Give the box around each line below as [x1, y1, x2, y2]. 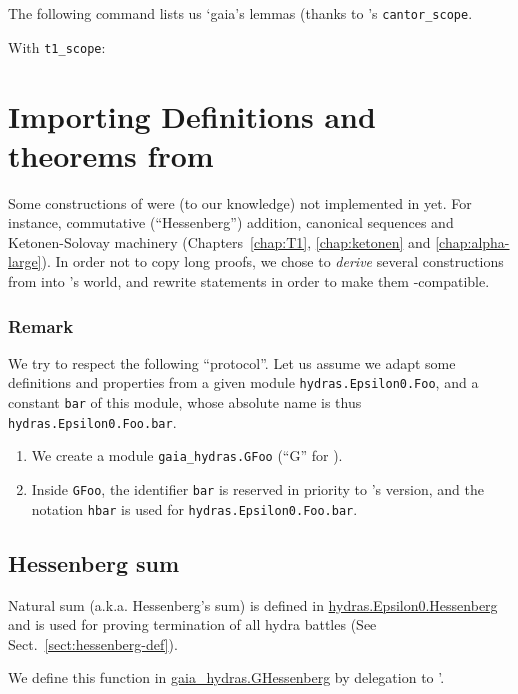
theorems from [8, 134, 214, 175]
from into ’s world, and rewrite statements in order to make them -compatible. [8, 271, 490, 291]
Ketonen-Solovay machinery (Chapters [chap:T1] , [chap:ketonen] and [8, 231, 431, 252]
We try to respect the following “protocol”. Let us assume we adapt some [8, 352, 456, 373]
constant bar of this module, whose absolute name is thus [8, 392, 362, 413]
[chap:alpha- [435, 231, 510, 252]
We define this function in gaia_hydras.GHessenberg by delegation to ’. [8, 667, 445, 688]
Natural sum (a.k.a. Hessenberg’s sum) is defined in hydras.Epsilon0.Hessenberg [8, 594, 498, 615]
